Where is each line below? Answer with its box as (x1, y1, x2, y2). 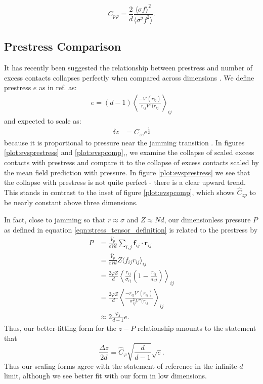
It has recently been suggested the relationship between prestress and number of (4, 62, 253, 73)
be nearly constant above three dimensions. (4, 197, 138, 208)
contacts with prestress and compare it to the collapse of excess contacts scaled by (4, 157, 259, 167)
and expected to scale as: (4, 115, 81, 126)
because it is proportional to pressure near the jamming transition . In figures (4, 137, 245, 147)
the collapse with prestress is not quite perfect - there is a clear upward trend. (4, 177, 246, 187)
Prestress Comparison (4, 39, 121, 54)
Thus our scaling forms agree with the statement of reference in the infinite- (4, 360, 240, 371)
